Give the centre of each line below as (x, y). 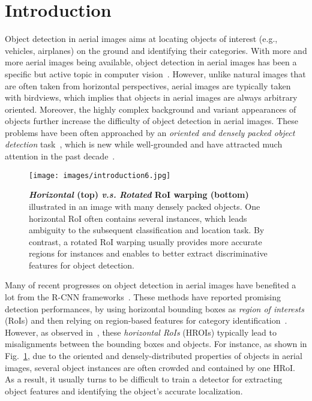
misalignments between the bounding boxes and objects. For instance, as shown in (156, 344)
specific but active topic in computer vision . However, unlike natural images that (155, 73)
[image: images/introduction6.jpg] (100, 175)
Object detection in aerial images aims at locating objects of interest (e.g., (141, 39)
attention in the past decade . (60, 156)
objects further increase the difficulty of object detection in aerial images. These (151, 121)
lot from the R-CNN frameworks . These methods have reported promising (143, 297)
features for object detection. (82, 265)
